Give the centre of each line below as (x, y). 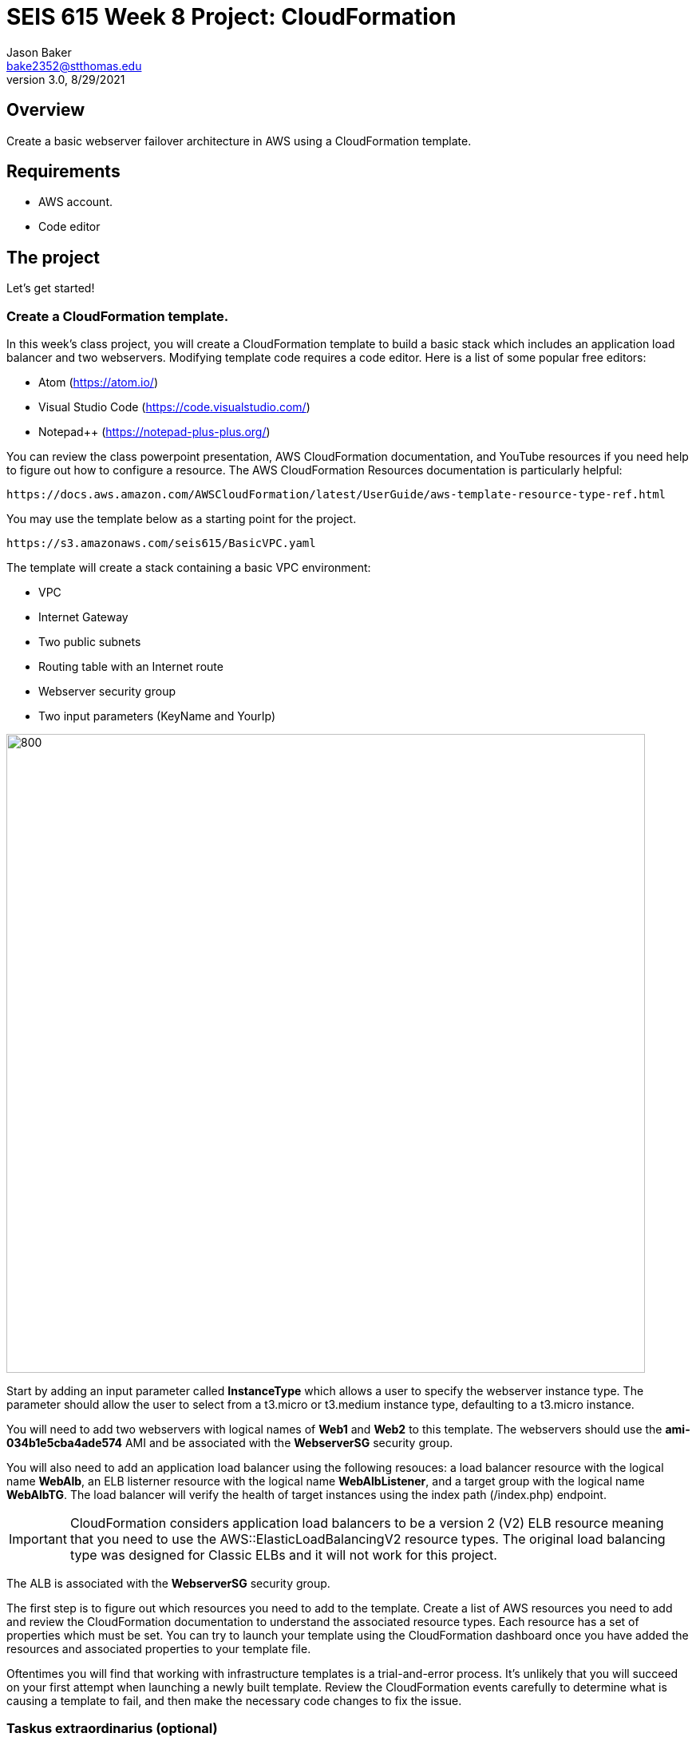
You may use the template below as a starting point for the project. (182, 519)
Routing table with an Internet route (131, 667)
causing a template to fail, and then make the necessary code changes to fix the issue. (234, 1701)
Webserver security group (107, 692)
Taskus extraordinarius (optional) (112, 1729)
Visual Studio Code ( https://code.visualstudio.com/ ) (174, 407)
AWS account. (75, 202)
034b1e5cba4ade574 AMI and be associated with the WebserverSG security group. (230, 1443)
